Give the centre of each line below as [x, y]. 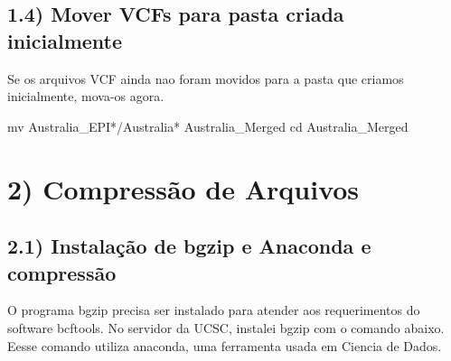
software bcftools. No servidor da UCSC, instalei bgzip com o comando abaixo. [226, 327]
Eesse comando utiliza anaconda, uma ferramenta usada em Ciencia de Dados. [225, 345]
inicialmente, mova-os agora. [86, 96]
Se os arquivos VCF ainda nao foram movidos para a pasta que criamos [206, 78]
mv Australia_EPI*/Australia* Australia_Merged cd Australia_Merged [208, 126]
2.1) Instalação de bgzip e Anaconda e [189, 246]
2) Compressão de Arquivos [183, 188]
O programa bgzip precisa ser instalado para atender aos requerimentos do [214, 310]
